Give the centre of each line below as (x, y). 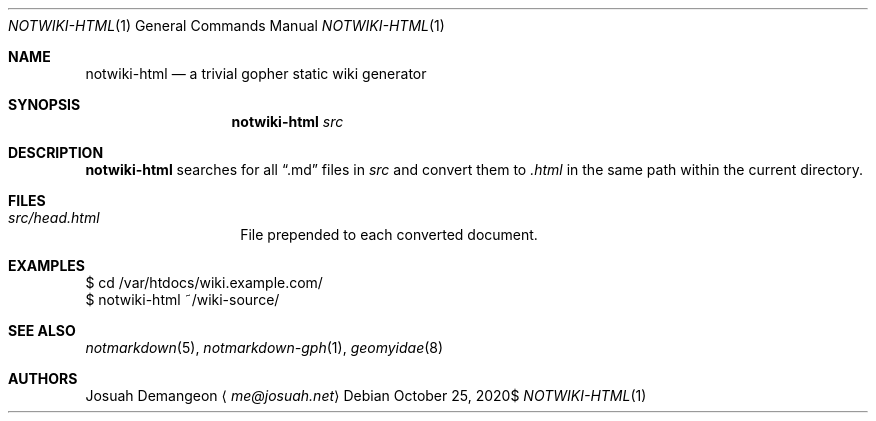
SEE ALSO (42, 330)
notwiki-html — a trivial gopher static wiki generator (256, 73)
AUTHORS (43, 378)
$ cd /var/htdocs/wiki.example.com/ (204, 282)
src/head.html (54, 217)
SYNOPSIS (44, 104)
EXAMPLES (46, 265)
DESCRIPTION (56, 152)
